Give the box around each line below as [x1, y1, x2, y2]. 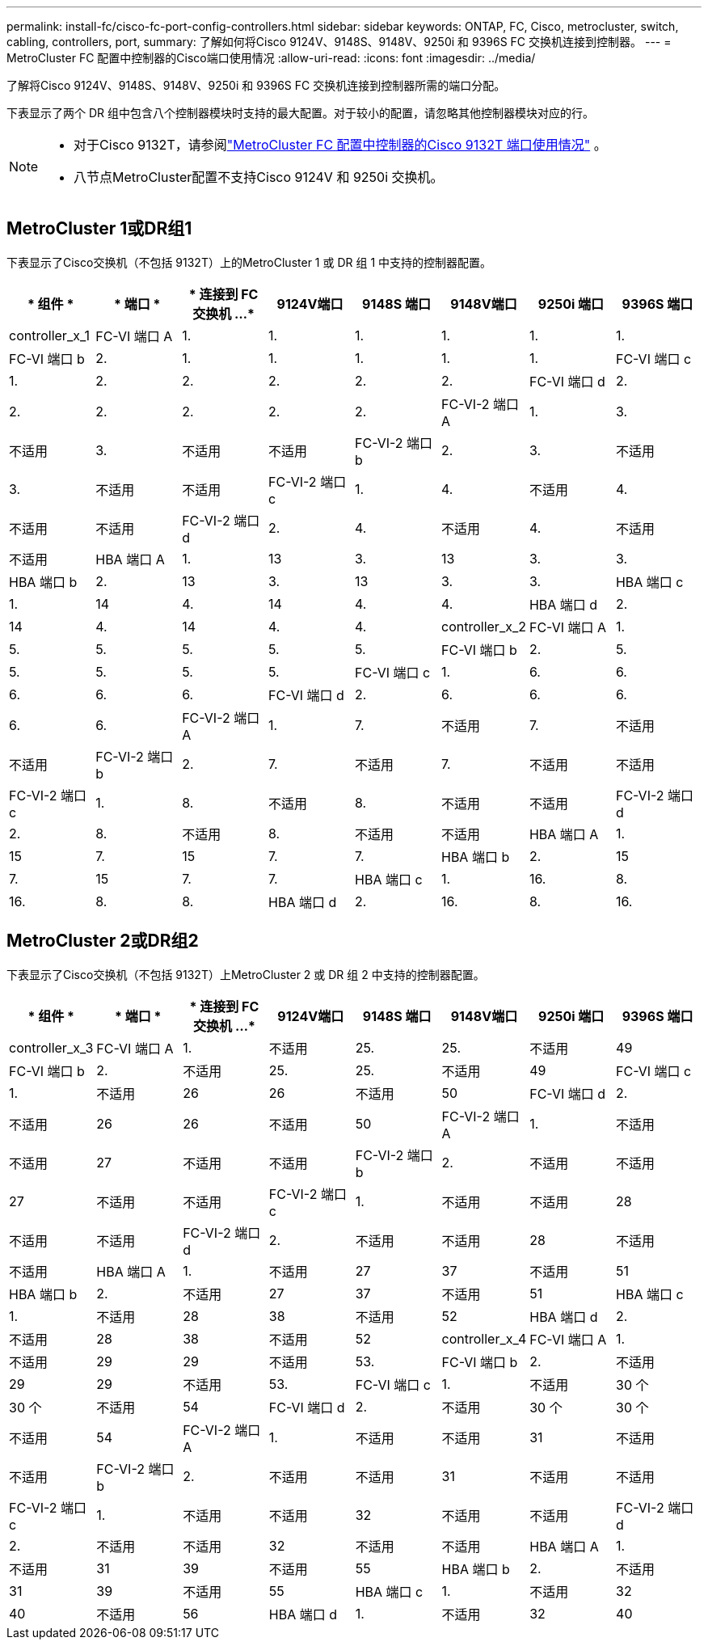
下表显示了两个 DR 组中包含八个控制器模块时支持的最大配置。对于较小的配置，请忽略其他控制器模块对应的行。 [6, 106, 594, 120]
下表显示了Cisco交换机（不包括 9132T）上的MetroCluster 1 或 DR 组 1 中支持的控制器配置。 [6, 255, 492, 269]
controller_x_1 [9, 327, 90, 344]
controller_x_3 [9, 1039, 94, 1056]
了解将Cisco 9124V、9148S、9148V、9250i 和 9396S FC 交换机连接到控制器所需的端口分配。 [6, 78, 506, 92]
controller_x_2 [441, 618, 526, 635]
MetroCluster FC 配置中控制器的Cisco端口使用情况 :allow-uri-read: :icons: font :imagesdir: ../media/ [6, 51, 536, 65]
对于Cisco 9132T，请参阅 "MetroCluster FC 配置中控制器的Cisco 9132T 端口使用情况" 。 [74, 137, 607, 153]
